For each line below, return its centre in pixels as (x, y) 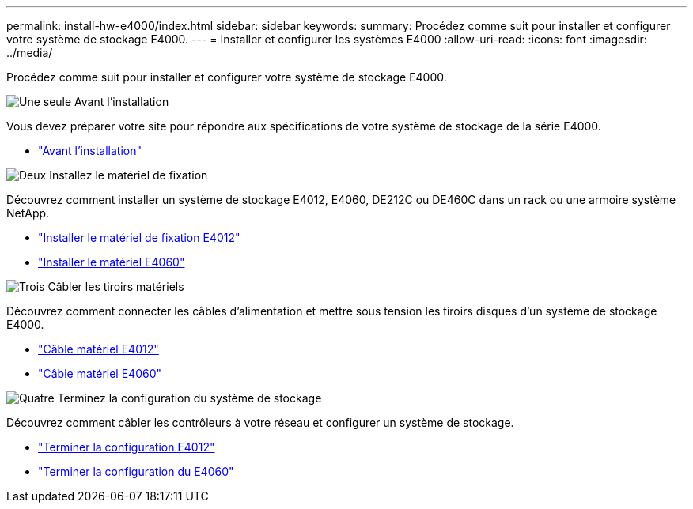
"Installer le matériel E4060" (112, 262)
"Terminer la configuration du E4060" (136, 471)
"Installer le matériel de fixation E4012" (139, 238)
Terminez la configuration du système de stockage (189, 398)
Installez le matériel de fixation (129, 175)
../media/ (30, 53)
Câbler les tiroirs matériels (116, 287)
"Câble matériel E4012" (98, 349)
